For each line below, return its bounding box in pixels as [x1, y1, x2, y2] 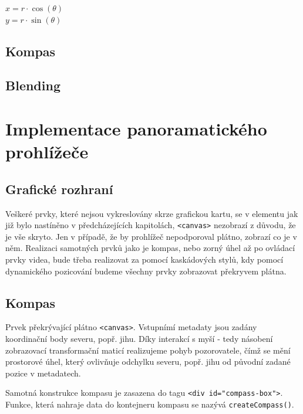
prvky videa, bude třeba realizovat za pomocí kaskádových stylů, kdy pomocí [5, 253, 284, 265]
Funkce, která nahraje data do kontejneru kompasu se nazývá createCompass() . [5, 398, 294, 410]
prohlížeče [5, 140, 89, 164]
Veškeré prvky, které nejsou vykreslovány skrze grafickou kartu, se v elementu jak [5, 207, 298, 219]
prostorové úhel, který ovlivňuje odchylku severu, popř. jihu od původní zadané [5, 355, 291, 368]
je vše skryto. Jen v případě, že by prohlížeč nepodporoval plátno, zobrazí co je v [5, 230, 297, 242]
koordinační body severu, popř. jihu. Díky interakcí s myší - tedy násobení [5, 332, 273, 344]
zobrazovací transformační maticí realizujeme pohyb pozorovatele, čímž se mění [5, 344, 291, 356]
